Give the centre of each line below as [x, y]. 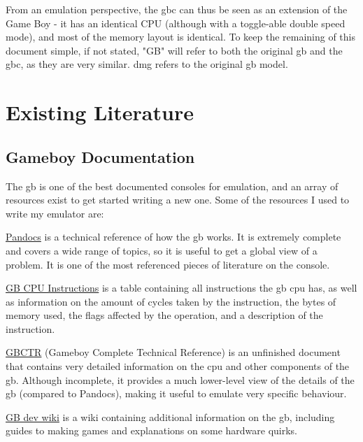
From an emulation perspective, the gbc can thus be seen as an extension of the [177, 9]
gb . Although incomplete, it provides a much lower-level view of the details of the [180, 379]
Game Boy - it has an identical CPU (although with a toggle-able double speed [176, 23]
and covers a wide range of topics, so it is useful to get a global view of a [162, 250]
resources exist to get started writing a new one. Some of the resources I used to [178, 200]
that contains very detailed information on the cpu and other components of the [178, 366]
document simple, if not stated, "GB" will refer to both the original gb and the [174, 50]
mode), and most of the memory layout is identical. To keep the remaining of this [181, 37]
